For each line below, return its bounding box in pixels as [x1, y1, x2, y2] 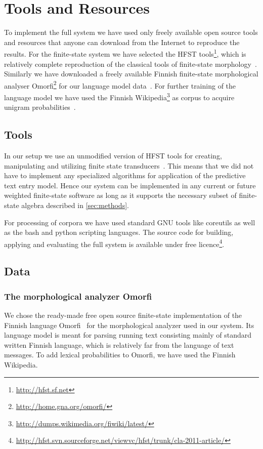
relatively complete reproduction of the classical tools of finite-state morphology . [4, 58, 257, 69]
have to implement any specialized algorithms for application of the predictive [4, 170, 246, 181]
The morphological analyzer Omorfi [4, 290, 152, 302]
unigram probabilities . [4, 102, 76, 112]
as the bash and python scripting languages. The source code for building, [4, 227, 234, 237]
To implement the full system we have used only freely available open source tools [4, 27, 258, 37]
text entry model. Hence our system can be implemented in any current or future [4, 180, 256, 190]
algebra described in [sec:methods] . [21, 200, 129, 211]
